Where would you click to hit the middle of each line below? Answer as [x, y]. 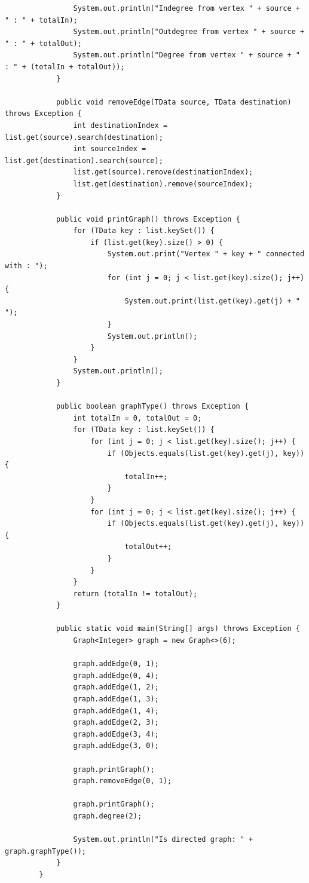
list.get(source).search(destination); [84, 137]
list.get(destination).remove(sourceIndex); [163, 184]
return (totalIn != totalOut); [135, 594]
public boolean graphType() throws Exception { [152, 407]
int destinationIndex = [120, 125]
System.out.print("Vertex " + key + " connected [206, 254]
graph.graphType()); [46, 851]
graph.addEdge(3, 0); [116, 746]
